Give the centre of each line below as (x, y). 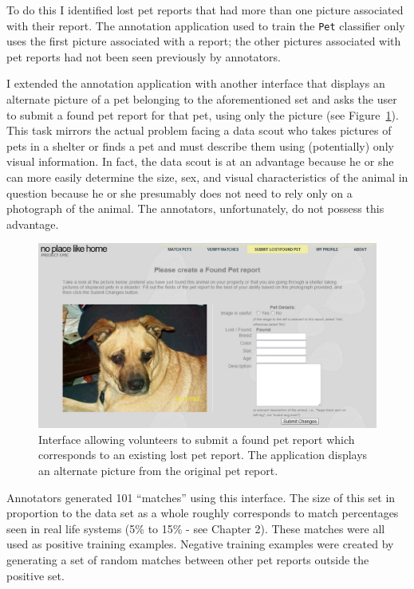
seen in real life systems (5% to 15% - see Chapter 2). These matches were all (196, 528)
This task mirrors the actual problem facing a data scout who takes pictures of (199, 130)
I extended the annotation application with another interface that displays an (196, 83)
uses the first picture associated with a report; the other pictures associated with (204, 41)
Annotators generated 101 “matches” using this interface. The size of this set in (201, 497)
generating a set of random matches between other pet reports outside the (188, 560)
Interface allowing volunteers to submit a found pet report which (197, 439)
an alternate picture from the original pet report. (158, 471)
